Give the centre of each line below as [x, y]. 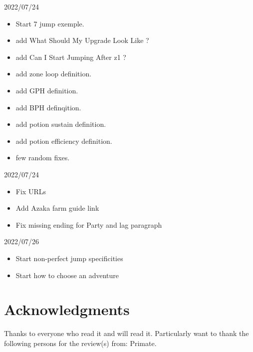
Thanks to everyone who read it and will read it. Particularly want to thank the [126, 333]
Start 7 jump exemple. [50, 23]
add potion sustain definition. [61, 124]
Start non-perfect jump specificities [69, 258]
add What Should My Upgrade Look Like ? [82, 40]
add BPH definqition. [48, 107]
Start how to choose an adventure [67, 275]
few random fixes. [43, 158]
